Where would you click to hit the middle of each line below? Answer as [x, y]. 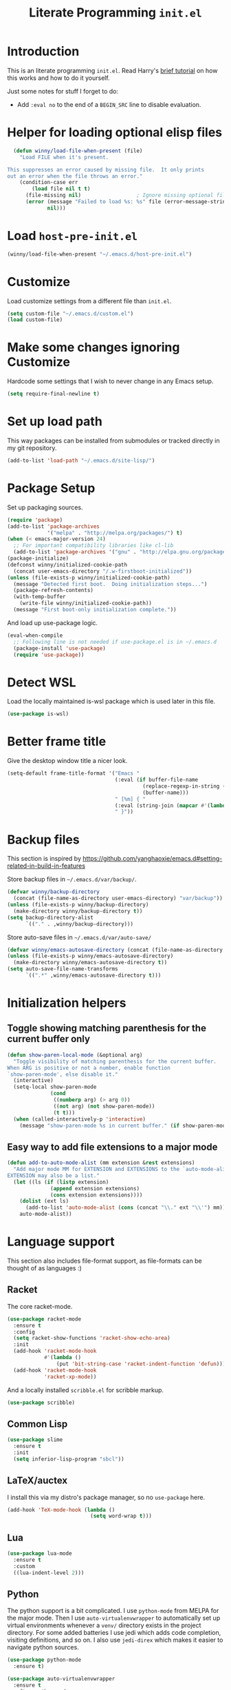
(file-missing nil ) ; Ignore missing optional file [127, 195]
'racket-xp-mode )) [70, 1376]
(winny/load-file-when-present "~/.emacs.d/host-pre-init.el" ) [100, 254]
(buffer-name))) [165, 793]
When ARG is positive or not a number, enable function [89, 1068]
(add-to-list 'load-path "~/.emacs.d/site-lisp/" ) [81, 460]
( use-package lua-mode [40, 1554]
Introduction [43, 51]
